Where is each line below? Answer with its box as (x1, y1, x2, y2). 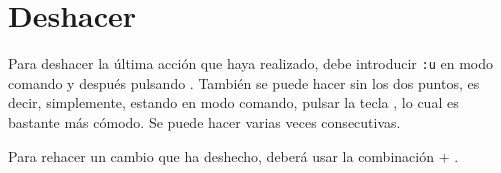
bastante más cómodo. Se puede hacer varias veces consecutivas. (8, 111, 401, 132)
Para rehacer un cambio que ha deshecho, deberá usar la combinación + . (8, 145, 459, 166)
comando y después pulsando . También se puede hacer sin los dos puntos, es (8, 72, 480, 93)
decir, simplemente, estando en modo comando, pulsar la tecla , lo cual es (8, 92, 459, 113)
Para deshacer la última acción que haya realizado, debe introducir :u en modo (8, 53, 493, 74)
